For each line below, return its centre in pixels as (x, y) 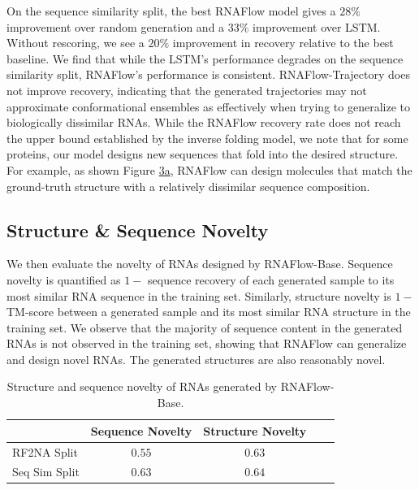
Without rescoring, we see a (76, 43)
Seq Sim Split (46, 472)
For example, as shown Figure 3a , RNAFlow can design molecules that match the (209, 169)
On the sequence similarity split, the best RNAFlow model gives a (171, 11)
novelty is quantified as (64, 279)
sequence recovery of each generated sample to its (271, 279)
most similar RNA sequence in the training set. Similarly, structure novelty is (199, 295)
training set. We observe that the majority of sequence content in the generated (205, 327)
